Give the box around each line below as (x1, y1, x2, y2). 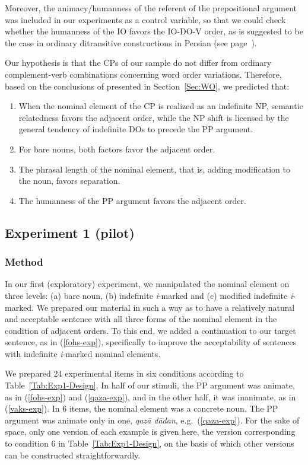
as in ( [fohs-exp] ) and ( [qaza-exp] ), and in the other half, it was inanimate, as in (5, 390, 296, 403)
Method (5, 254, 43, 269)
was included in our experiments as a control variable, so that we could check (5, 13, 286, 26)
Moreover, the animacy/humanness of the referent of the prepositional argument (5, 2, 297, 14)
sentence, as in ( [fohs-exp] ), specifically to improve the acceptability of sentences (5, 336, 297, 348)
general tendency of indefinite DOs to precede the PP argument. (18, 123, 253, 135)
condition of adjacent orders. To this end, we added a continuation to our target (5, 324, 296, 336)
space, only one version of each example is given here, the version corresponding (5, 425, 296, 438)
